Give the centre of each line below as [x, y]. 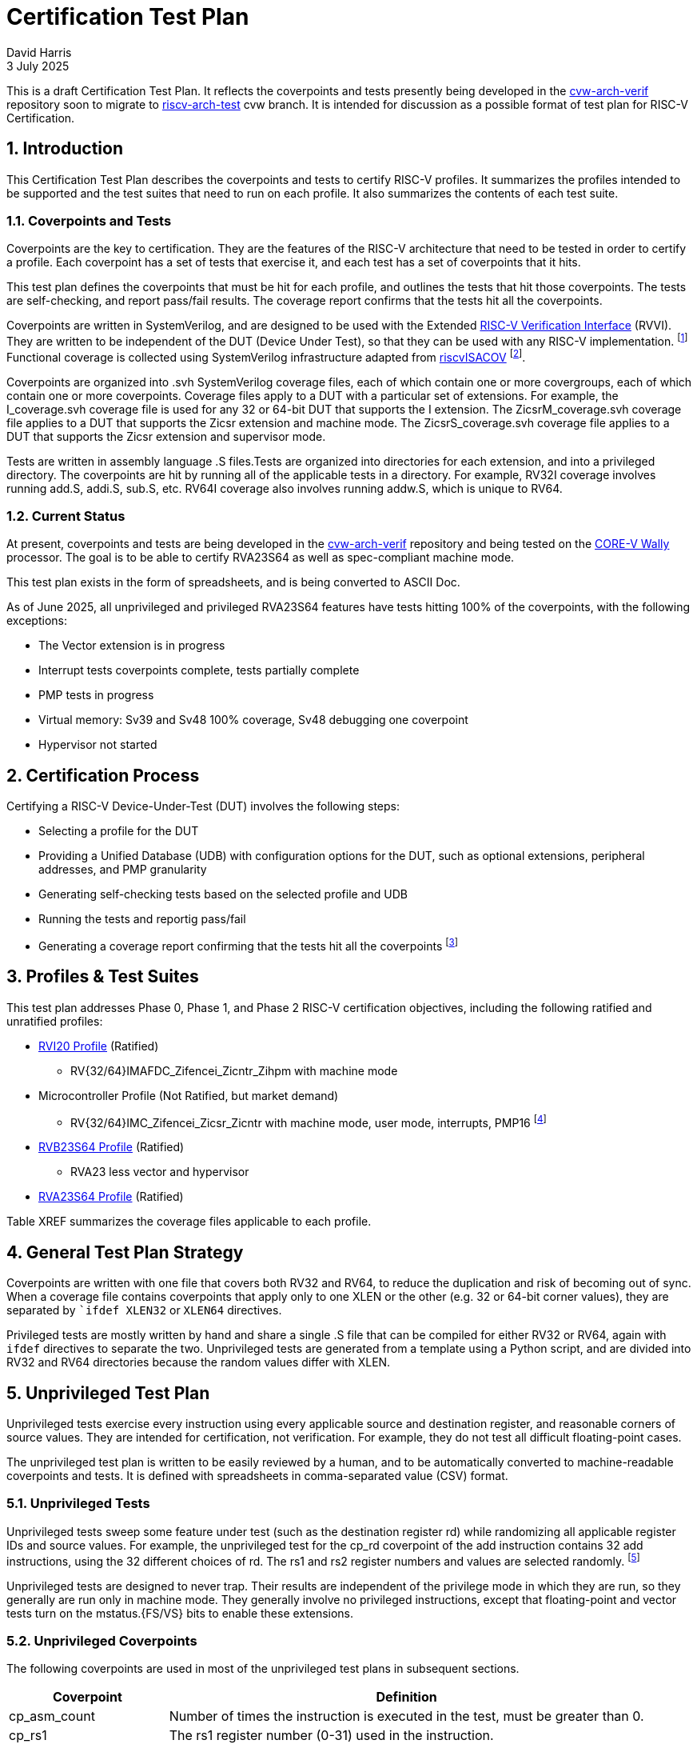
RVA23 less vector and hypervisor [160, 1172]
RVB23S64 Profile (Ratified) [112, 1147]
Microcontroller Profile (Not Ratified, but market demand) [189, 1095]
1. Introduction [65, 149]
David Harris [39, 52]
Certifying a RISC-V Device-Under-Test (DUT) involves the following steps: [203, 806]
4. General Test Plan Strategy [125, 1252]
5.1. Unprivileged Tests [78, 1504]
